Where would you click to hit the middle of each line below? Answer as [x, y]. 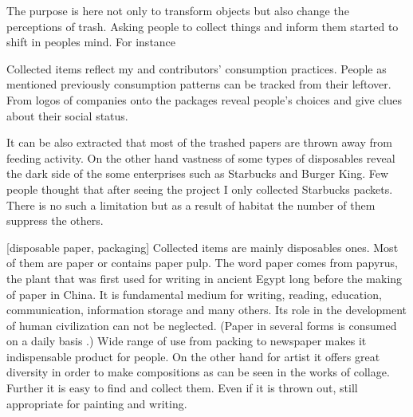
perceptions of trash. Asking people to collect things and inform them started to [203, 26]
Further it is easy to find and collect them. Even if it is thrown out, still [182, 388]
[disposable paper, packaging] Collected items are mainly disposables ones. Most [203, 247]
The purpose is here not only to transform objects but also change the [178, 10]
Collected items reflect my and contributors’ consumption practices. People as [197, 68]
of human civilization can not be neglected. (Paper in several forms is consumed [202, 325]
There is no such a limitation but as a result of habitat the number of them [191, 205]
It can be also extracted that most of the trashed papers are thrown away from [199, 142]
